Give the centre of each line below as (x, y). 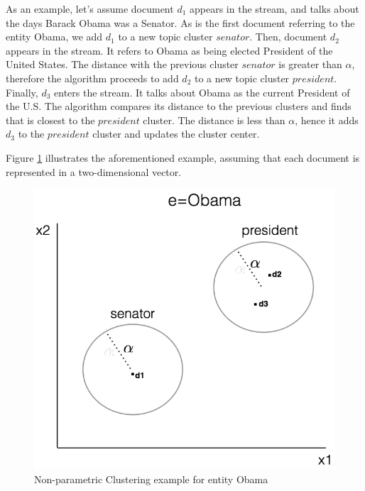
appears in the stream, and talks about (274, 9)
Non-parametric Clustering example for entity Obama (151, 479)
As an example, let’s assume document (90, 9)
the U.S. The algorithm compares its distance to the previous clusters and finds (179, 106)
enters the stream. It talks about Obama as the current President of (202, 92)
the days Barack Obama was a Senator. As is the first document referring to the (180, 22)
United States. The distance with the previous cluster (122, 64)
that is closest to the (50, 120)
